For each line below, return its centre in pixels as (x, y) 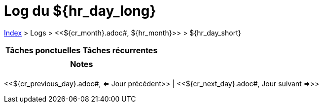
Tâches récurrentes (120, 50)
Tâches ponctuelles (43, 50)
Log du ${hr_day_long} (80, 11)
